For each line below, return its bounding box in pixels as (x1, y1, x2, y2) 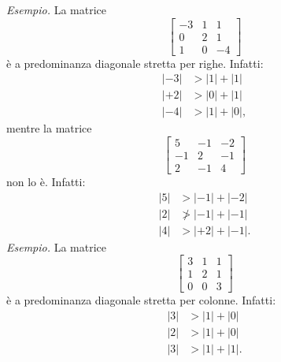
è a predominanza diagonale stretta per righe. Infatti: (6, 54, 264, 71)
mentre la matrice (6, 120, 92, 136)
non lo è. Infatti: (6, 174, 86, 190)
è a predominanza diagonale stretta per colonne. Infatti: (6, 292, 276, 308)
